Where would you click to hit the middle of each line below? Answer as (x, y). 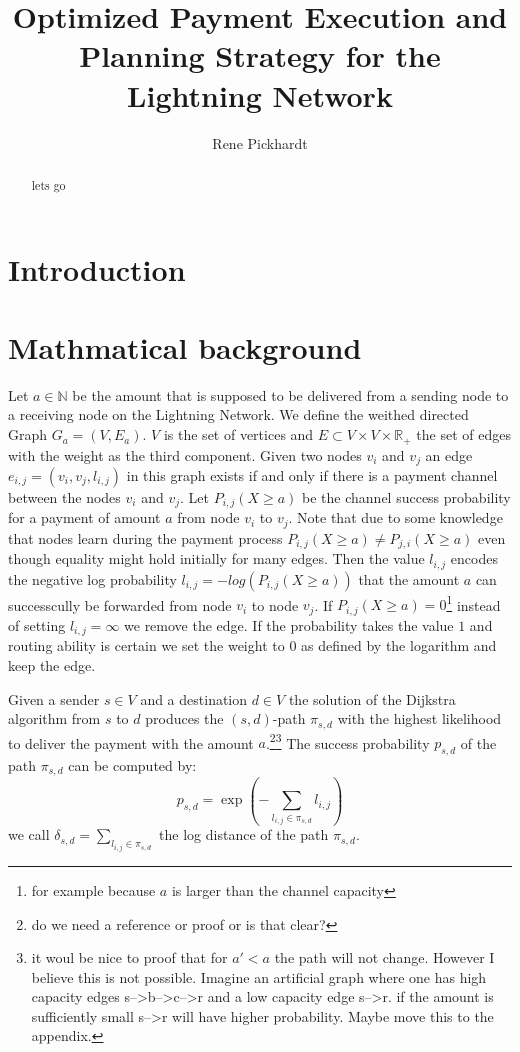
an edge (449, 454)
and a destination (194, 698)
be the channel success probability (406, 496)
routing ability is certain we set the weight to (146, 645)
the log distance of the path (244, 834)
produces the (184, 718)
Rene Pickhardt (260, 142)
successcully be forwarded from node (120, 604)
